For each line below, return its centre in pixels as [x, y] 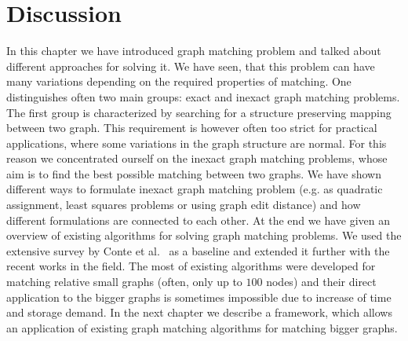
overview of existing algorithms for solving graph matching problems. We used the [204, 235]
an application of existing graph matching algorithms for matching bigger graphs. [202, 327]
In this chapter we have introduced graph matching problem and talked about [194, 51]
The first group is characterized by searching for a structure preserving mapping [199, 112]
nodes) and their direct [321, 282]
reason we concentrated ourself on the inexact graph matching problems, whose [197, 158]
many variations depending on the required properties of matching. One [179, 81]
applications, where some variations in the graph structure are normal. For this [197, 143]
